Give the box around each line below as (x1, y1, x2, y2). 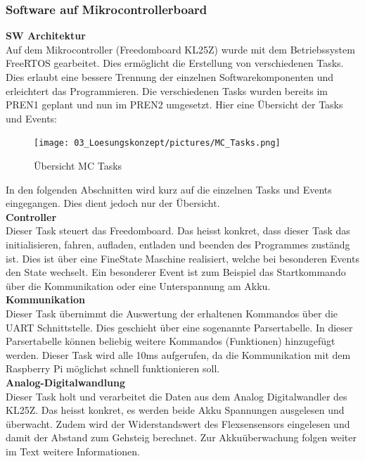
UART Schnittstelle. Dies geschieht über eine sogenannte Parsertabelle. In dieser (6, 320, 353, 334)
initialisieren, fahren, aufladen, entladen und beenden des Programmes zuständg (6, 237, 350, 251)
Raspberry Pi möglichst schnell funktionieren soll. (6, 361, 220, 376)
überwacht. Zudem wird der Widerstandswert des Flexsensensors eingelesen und (6, 416, 350, 431)
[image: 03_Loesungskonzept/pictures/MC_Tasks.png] (34, 138, 281, 149)
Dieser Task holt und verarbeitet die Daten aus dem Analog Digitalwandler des (6, 389, 347, 403)
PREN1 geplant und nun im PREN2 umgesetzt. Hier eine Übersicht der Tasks (6, 97, 343, 112)
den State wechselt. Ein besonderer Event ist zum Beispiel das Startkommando (6, 265, 346, 279)
